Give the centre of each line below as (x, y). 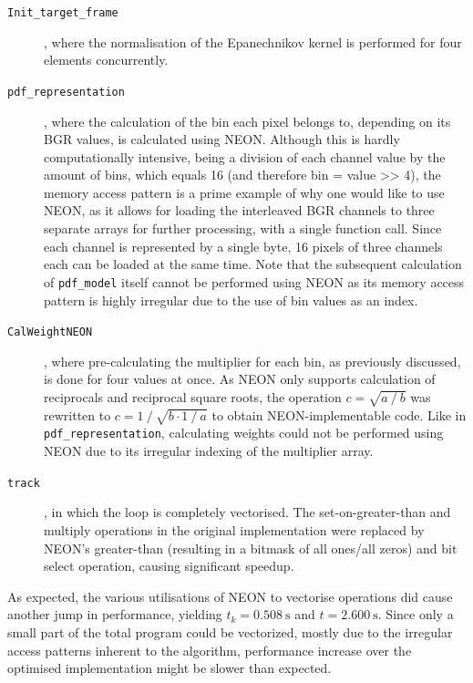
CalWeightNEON (50, 332)
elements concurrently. (106, 60)
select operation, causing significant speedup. (169, 566)
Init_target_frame (63, 13)
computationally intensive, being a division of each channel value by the (245, 156)
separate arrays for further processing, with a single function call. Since (243, 228)
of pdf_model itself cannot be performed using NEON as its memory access (254, 281)
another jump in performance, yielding (115, 614)
